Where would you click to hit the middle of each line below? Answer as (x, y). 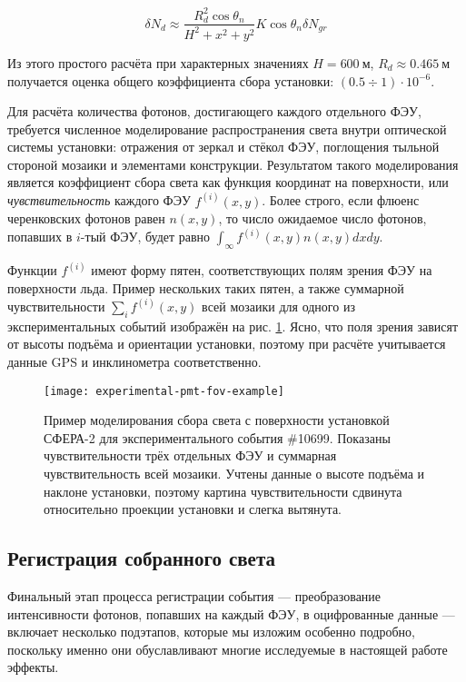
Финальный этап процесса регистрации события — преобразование (194, 595)
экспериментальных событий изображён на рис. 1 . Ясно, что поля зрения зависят (233, 326)
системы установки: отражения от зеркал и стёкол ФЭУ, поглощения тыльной (223, 147)
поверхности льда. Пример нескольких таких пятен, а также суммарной (206, 287)
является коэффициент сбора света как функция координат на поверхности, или (228, 182)
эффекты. (33, 667)
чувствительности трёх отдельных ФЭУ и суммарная (190, 455)
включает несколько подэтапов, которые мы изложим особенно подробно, (211, 632)
